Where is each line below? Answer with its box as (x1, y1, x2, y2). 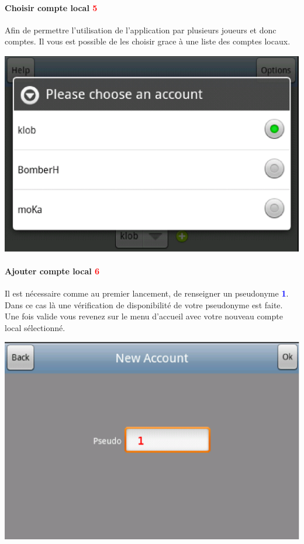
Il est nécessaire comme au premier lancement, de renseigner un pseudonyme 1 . (5, 287, 289, 299)
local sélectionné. (5, 321, 65, 333)
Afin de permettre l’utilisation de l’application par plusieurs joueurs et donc (5, 23, 277, 36)
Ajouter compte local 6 (5, 264, 100, 277)
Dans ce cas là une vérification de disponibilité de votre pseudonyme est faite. (5, 298, 283, 311)
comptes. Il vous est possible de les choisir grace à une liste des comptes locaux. (5, 35, 291, 47)
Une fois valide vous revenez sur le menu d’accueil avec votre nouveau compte (5, 310, 283, 322)
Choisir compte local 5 (5, 1, 98, 13)
